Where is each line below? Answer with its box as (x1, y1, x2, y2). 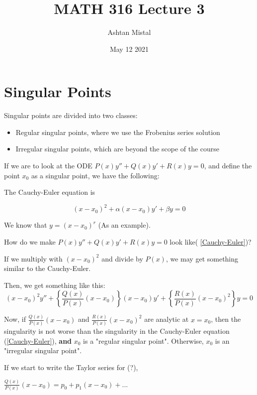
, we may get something (166, 253, 239, 263)
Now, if (4, 314, 26, 324)
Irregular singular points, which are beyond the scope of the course (15, 143, 220, 154)
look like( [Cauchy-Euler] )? (170, 236, 252, 247)
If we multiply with (4, 253, 63, 263)
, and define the (204, 160, 252, 171)
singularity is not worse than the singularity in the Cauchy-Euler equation (4, 325, 230, 336)
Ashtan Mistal (107, 27, 151, 37)
